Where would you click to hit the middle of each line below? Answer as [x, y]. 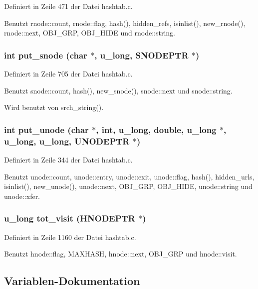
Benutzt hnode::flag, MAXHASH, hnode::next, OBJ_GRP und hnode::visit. [121, 254]
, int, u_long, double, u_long [156, 129]
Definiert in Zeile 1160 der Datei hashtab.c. [70, 237]
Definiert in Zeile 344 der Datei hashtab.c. [68, 159]
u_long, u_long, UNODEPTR [67, 141]
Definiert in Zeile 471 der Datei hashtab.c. [68, 6]
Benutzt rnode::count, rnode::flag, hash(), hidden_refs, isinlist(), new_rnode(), [125, 23]
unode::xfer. [22, 196]
